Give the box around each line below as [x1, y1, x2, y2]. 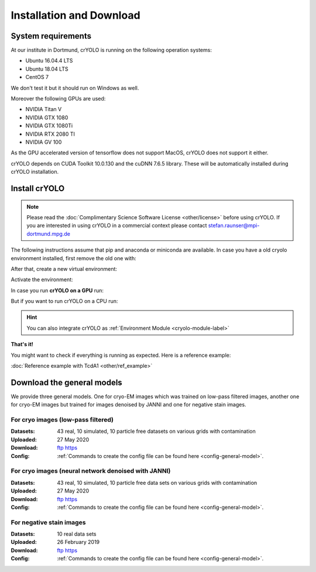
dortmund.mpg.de [26, 230, 70, 237]
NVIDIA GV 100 [25, 138, 62, 146]
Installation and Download [11, 9, 140, 22]
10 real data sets [57, 530, 97, 537]
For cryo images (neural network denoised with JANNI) [11, 467, 171, 475]
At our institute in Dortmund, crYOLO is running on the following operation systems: [11, 47, 212, 54]
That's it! [11, 341, 33, 348]
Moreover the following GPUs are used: [11, 95, 106, 102]
